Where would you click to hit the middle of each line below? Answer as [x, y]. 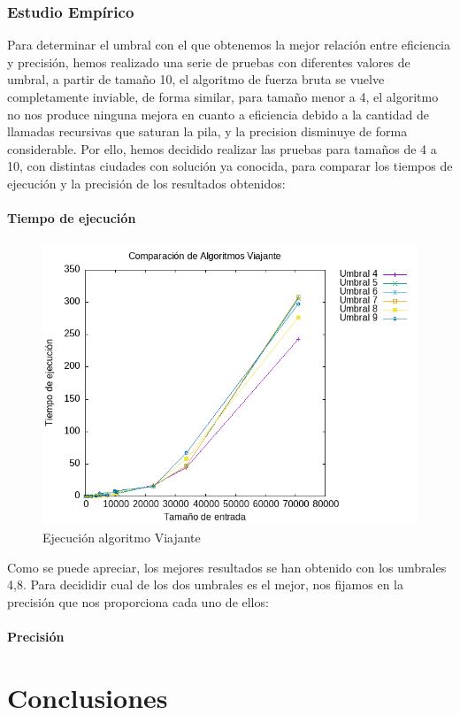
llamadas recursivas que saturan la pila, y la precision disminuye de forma [207, 131]
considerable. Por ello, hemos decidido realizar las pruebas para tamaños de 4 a [222, 148]
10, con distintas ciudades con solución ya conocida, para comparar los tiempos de [230, 166]
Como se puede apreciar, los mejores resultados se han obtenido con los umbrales [227, 567]
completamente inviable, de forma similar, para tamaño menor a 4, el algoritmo [223, 96]
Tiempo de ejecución [72, 218]
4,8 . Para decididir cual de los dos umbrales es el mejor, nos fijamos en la [206, 584]
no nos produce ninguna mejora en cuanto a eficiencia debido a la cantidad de [218, 114]
